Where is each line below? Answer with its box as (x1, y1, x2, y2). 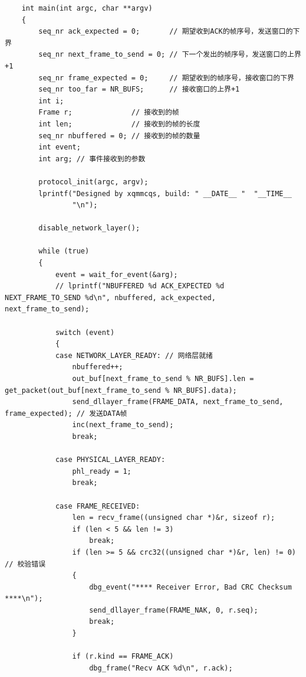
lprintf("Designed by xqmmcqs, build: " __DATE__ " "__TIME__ (38, 189, 292, 198)
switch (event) (55, 328, 115, 337)
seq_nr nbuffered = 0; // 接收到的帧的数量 (38, 131, 200, 140)
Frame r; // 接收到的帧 (38, 108, 179, 117)
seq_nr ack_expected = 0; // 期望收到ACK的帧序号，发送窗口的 (38, 27, 293, 36)
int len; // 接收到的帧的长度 (38, 119, 200, 128)
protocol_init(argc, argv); (38, 177, 149, 186)
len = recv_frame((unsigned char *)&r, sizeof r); (72, 513, 275, 522)
